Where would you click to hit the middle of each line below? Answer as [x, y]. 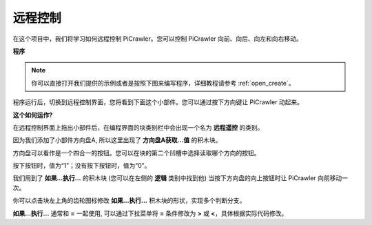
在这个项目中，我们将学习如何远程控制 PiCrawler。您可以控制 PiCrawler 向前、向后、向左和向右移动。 [157, 39]
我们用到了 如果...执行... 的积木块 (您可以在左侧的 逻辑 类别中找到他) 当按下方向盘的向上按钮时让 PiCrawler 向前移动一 [180, 178]
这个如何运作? [33, 115]
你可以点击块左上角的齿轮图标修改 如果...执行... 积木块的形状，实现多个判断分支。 [129, 201]
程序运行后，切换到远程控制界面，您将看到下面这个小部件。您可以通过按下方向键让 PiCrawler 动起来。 [158, 102]
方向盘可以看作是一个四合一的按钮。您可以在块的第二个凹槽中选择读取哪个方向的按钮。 [136, 153]
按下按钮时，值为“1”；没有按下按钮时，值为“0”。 [82, 166]
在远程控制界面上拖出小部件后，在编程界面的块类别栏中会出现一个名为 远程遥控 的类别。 [138, 127]
